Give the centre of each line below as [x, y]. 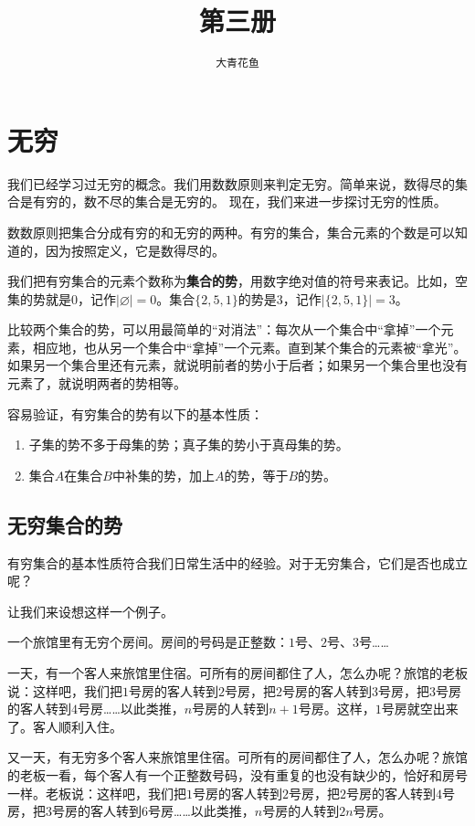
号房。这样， [337, 709]
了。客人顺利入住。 [65, 726]
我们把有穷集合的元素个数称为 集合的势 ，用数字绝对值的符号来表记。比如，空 [237, 281]
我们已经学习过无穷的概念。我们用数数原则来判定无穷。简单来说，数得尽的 [231, 183]
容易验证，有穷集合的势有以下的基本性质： [135, 413]
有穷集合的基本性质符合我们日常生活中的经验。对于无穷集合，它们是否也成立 [237, 562]
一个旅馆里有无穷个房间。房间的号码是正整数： [148, 642]
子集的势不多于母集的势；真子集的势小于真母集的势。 [189, 445]
